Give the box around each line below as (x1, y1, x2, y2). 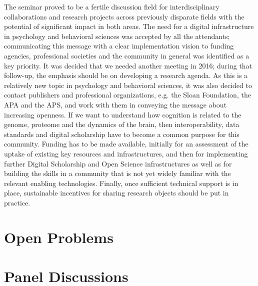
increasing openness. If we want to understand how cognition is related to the (4, 109, 241, 119)
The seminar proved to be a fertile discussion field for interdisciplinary (4, 1, 219, 11)
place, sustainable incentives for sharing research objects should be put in (4, 187, 229, 198)
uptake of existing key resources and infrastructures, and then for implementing (4, 148, 248, 158)
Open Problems (4, 226, 113, 247)
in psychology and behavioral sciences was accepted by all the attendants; (4, 30, 230, 41)
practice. (4, 197, 30, 207)
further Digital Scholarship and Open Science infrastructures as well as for (4, 158, 232, 168)
